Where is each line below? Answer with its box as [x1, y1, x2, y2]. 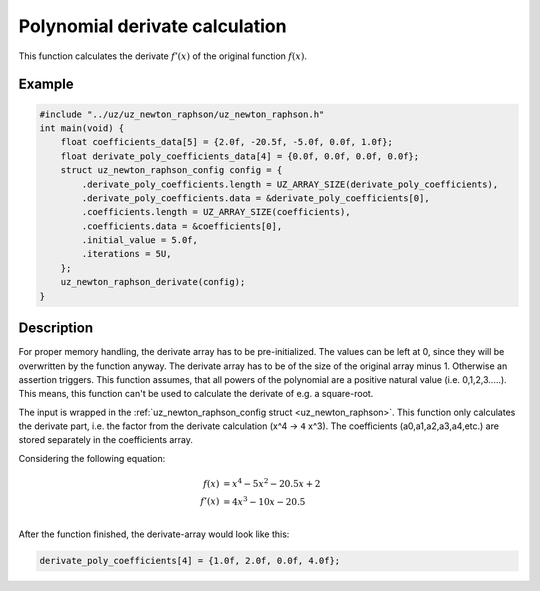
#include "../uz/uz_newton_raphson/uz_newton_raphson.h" [39, 108, 325, 120]
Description [18, 320, 94, 337]
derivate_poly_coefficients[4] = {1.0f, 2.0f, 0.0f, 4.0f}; [39, 555, 341, 567]
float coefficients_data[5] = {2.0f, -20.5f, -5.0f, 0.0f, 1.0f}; [60, 136, 394, 148]
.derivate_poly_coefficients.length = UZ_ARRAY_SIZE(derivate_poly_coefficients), [81, 178, 499, 190]
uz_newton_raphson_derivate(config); [60, 276, 246, 288]
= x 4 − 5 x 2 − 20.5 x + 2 [222, 476, 321, 489]
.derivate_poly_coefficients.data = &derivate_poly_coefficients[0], [81, 192, 430, 204]
